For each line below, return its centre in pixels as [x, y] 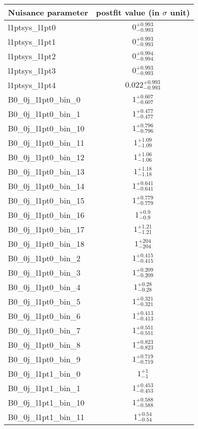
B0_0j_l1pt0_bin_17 [46, 229]
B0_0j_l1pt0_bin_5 [44, 301]
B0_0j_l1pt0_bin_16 [46, 215]
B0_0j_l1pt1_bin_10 [46, 402]
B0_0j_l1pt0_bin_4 [44, 287]
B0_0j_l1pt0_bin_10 [46, 128]
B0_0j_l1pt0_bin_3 [44, 272]
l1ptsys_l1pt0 [32, 27]
